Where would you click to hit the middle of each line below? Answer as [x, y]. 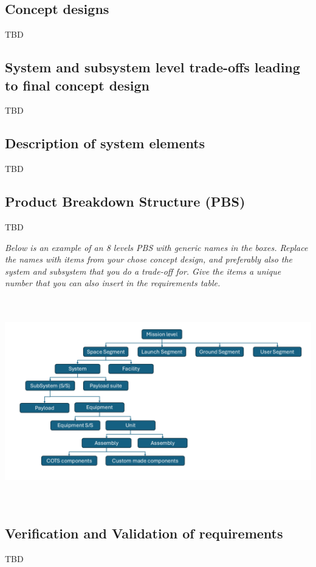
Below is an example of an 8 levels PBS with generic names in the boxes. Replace [156, 247]
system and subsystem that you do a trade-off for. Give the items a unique [143, 271]
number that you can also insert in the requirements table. [113, 283]
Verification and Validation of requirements [144, 533]
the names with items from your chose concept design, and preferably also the [149, 259]
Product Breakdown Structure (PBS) [125, 201]
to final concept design [77, 85]
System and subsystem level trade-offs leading [153, 67]
